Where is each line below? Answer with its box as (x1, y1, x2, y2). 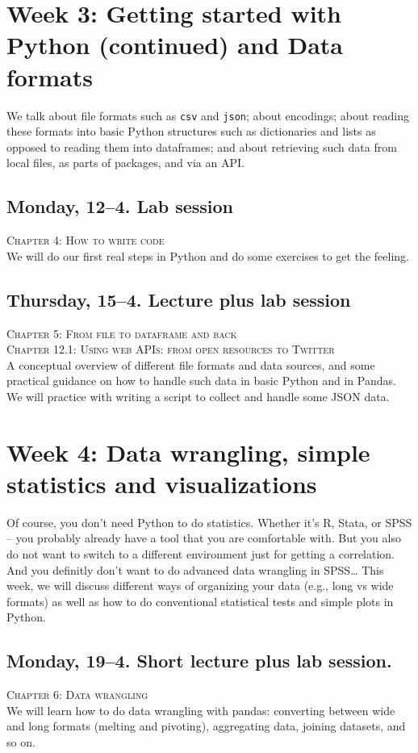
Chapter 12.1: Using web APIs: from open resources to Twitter (6, 341, 335, 358)
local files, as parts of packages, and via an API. (6, 154, 245, 171)
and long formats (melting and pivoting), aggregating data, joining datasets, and (6, 717, 406, 734)
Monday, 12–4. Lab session (6, 194, 234, 219)
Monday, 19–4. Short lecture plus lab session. (6, 648, 392, 673)
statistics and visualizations (6, 466, 317, 500)
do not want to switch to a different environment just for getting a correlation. (6, 546, 395, 562)
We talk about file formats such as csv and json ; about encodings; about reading (6, 107, 409, 123)
